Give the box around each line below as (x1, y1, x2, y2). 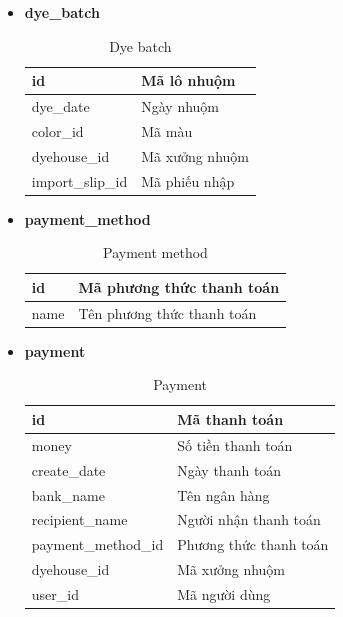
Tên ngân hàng (177, 484, 270, 505)
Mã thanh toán (177, 408, 284, 429)
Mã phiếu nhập (141, 170, 235, 191)
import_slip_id (31, 170, 128, 191)
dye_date (31, 96, 90, 117)
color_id (31, 120, 84, 141)
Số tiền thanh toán (177, 434, 293, 455)
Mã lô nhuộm (141, 70, 236, 91)
